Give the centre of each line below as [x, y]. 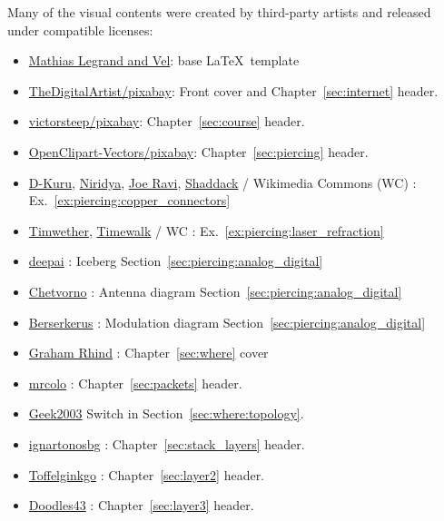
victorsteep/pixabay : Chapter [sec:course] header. [167, 121]
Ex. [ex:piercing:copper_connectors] [129, 200]
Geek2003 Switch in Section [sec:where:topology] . [166, 413]
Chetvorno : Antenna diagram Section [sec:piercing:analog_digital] [215, 291]
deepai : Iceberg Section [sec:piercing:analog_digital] [176, 261]
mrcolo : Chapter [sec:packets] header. [135, 383]
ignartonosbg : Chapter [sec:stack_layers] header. [167, 443]
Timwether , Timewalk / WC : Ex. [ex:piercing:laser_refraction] [206, 230]
